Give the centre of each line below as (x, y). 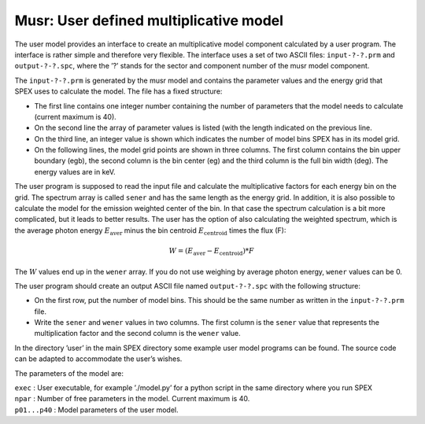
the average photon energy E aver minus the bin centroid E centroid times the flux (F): (150, 231)
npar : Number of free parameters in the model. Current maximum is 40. (132, 399)
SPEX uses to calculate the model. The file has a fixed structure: (118, 91)
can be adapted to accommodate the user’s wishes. (98, 359)
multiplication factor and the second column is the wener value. (138, 334)
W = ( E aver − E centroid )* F (212, 252)
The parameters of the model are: (69, 373)
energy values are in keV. (75, 171)
